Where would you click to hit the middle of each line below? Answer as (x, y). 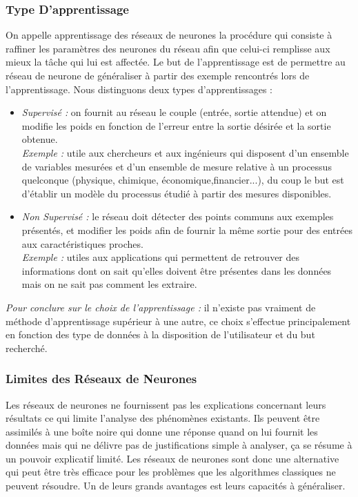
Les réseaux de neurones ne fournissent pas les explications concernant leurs (166, 404)
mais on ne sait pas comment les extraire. (109, 284)
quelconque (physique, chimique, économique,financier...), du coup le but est (183, 180)
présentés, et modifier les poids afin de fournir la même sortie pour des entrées (187, 230)
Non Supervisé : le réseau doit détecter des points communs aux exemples (178, 216)
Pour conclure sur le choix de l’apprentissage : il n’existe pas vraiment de (161, 307)
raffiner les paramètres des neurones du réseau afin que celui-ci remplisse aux (168, 48)
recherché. (27, 348)
